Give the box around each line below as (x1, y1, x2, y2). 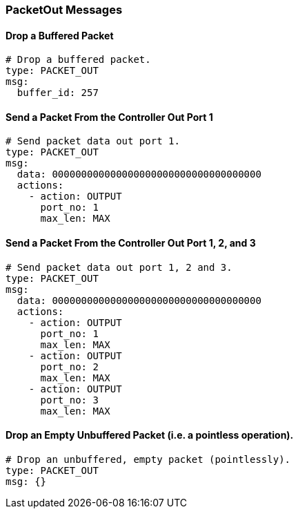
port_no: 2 (40, 361, 99, 372)
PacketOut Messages (6, 3, 123, 17)
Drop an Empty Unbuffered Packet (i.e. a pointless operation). (6, 429, 294, 441)
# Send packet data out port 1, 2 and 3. (6, 261, 232, 273)
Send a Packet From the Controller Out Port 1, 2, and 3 (6, 237, 256, 249)
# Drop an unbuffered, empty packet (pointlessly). (6, 453, 291, 465)
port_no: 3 (40, 394, 99, 406)
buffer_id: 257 (17, 87, 99, 99)
